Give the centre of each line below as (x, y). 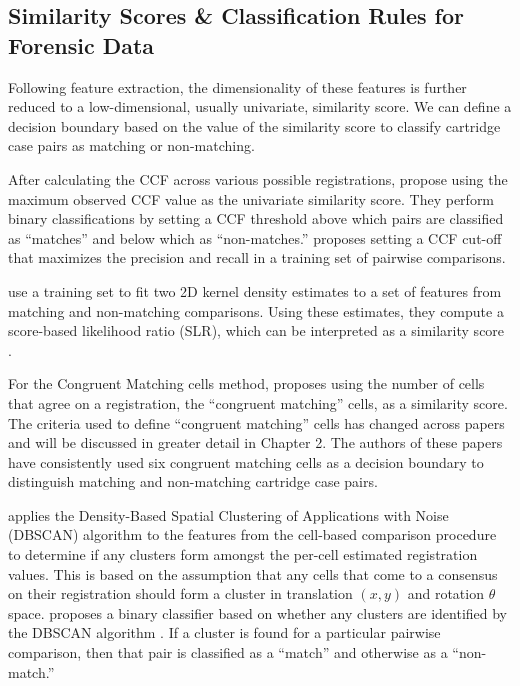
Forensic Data (81, 44)
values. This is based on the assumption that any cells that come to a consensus (253, 573)
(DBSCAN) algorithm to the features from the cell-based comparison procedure (252, 534)
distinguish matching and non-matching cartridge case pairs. (193, 481)
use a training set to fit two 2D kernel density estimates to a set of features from (255, 290)
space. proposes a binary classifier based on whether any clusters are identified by (258, 612)
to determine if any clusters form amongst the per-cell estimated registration (243, 554)
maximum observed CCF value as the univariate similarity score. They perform (251, 198)
